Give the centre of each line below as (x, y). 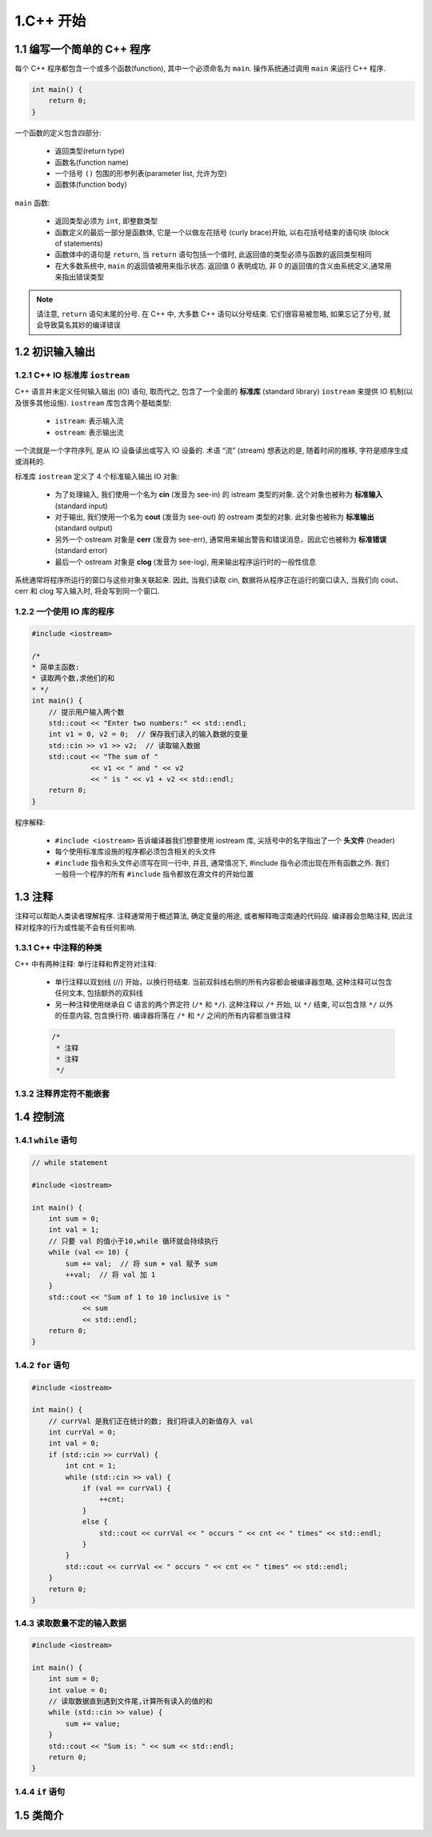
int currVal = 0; (82, 1433)
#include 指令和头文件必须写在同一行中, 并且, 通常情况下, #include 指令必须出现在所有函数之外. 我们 (222, 862)
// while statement (70, 1163)
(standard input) (81, 506)
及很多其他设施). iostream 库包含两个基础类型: (93, 402)
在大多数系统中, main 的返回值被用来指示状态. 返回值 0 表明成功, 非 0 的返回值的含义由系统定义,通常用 (223, 266)
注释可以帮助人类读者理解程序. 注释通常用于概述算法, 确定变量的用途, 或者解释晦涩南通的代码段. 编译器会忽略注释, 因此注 (214, 916)
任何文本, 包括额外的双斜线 (99, 993)
